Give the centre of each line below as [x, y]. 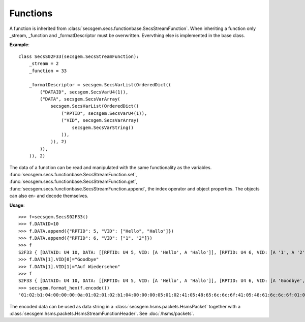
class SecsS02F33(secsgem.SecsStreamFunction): [79, 56]
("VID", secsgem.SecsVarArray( [100, 120]
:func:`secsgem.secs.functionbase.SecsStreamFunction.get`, [73, 182]
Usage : [17, 205]
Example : [20, 45]
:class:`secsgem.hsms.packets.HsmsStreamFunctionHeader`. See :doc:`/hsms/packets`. [102, 313]
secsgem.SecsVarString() [103, 127]
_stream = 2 [44, 64]
